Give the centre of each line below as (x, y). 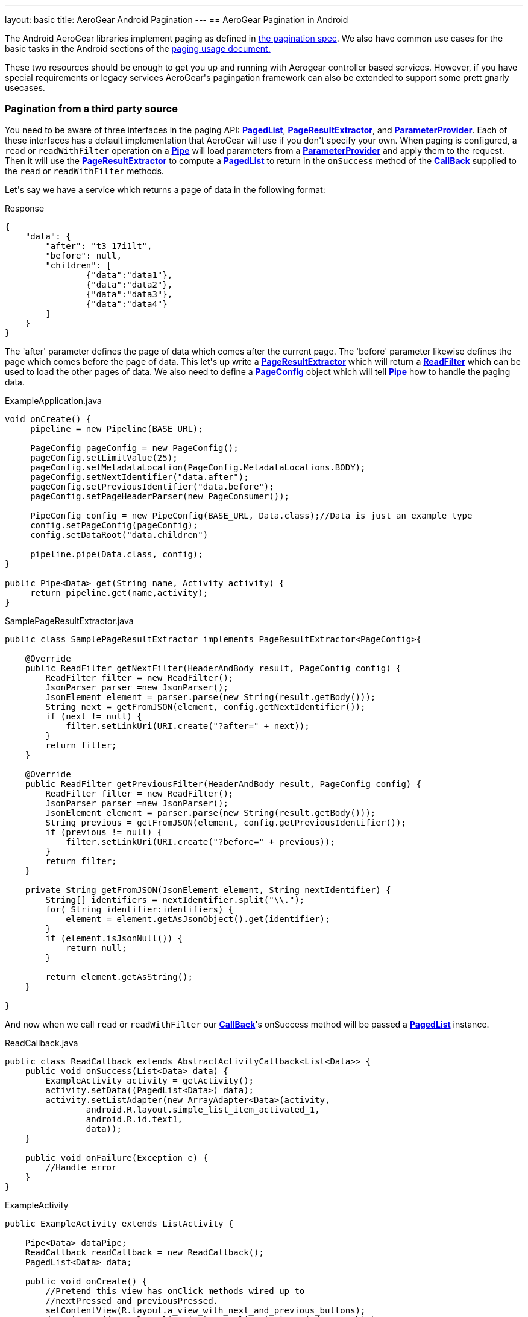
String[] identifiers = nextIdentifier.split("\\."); (175, 899)
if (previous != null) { (104, 832)
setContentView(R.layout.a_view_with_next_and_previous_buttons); (206, 1310)
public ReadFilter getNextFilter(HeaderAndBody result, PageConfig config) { (213, 668)
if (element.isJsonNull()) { (114, 938)
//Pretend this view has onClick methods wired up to (175, 1291)
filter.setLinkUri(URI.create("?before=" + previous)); (200, 842)
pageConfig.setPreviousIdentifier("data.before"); (152, 486)
